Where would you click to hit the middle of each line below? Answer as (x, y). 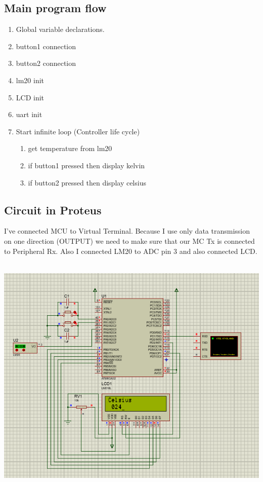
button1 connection (46, 46)
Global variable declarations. (60, 29)
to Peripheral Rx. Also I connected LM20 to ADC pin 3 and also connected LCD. (131, 251)
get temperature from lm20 (70, 148)
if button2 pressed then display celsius (87, 182)
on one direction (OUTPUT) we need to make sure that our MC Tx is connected (129, 240)
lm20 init (30, 80)
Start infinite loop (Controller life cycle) (78, 131)
